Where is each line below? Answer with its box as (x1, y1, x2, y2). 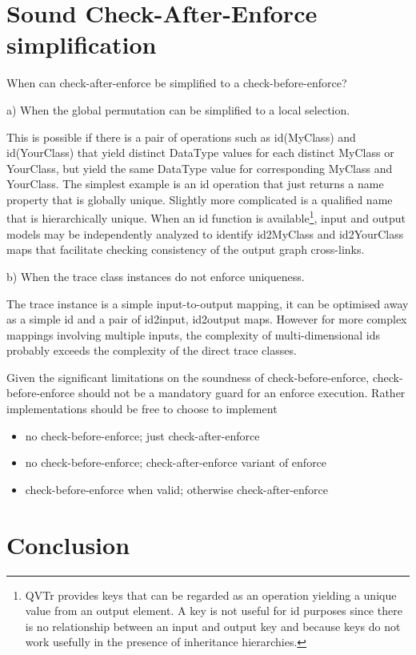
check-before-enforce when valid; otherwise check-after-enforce (25, 480, 329, 497)
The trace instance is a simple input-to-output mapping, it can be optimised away (6, 295, 409, 311)
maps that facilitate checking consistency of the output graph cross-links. (6, 241, 365, 258)
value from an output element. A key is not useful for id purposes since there (25, 602, 402, 619)
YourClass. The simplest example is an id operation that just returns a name (6, 175, 384, 192)
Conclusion (6, 528, 130, 561)
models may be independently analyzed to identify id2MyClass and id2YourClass (6, 225, 404, 242)
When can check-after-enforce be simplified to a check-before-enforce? (6, 74, 347, 91)
